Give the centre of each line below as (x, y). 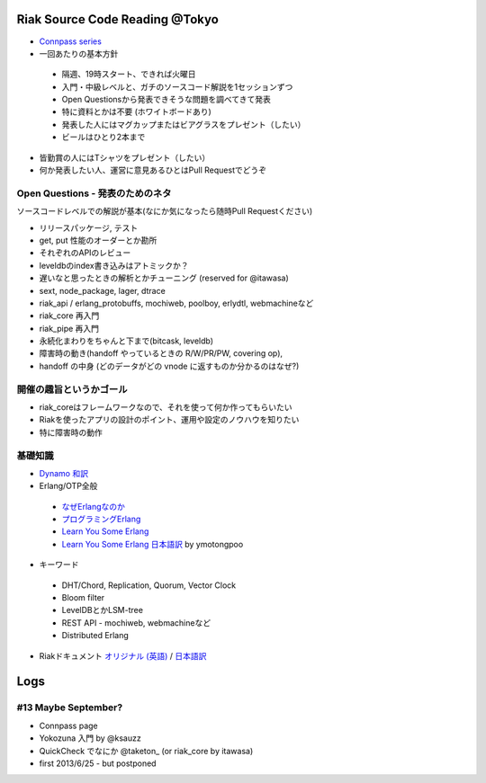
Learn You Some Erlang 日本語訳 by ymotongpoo (153, 544)
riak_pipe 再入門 (69, 328)
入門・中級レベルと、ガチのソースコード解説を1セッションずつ (177, 86)
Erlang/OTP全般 (68, 486)
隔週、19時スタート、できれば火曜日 (129, 74)
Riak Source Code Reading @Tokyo (118, 19)
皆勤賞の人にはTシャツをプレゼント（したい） (125, 157)
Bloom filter (83, 598)
